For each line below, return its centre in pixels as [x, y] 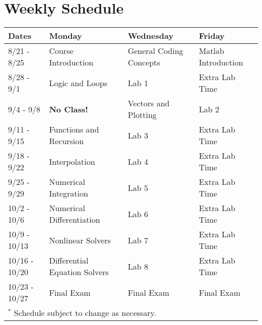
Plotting [142, 115]
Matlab [211, 51]
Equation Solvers [79, 272]
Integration [69, 193]
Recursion [67, 141]
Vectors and [149, 103]
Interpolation [72, 161]
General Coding [155, 51]
